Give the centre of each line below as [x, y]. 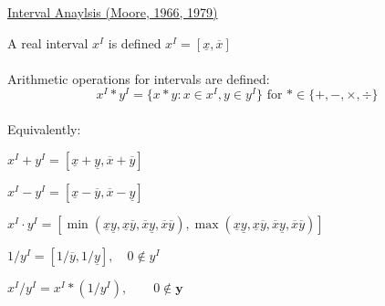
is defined [135, 42]
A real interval [48, 42]
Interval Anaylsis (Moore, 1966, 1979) [113, 12]
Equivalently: [44, 129]
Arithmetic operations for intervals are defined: [139, 78]
